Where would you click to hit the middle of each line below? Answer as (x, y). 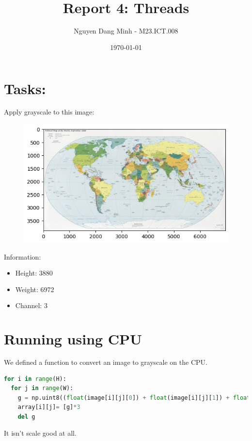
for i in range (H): (35, 379)
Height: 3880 (34, 273)
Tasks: (25, 89)
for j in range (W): (42, 388)
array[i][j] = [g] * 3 (49, 407)
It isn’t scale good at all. (40, 433)
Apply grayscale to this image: (49, 112)
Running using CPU (73, 339)
